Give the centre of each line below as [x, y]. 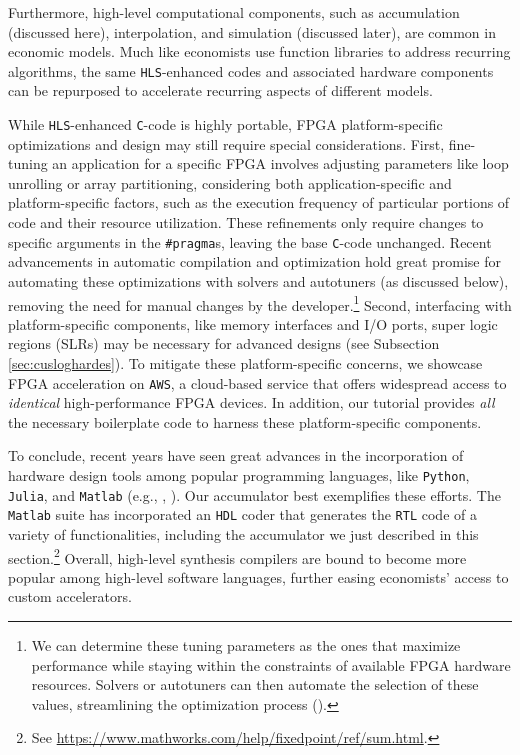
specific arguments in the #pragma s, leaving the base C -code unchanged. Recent [250, 241]
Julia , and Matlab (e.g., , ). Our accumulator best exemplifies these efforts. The [254, 494]
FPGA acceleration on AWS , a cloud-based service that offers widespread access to [257, 382]
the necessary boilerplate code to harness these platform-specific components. [245, 421]
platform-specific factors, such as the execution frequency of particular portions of [259, 202]
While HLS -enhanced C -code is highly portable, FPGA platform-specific [225, 124]
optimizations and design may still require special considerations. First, [226, 143]
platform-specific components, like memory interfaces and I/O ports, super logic [253, 323]
